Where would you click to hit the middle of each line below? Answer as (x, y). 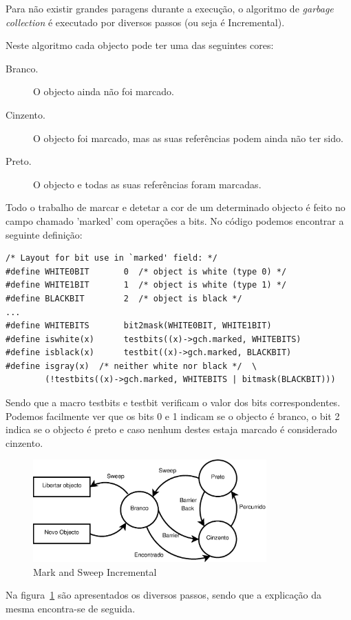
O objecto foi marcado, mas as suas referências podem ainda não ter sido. (188, 138)
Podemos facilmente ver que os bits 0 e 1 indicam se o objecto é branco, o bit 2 (173, 416)
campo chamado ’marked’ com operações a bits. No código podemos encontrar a (175, 220)
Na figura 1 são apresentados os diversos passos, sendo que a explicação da (163, 595)
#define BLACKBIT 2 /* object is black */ (124, 298)
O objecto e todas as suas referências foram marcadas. (147, 184)
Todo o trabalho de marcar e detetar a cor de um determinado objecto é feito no (175, 207)
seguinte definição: (44, 234)
